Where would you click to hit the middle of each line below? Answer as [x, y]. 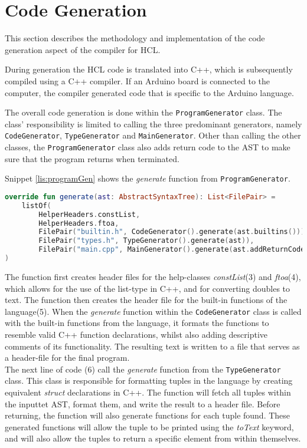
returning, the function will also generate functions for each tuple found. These [148, 415]
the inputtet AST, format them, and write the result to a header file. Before [143, 403]
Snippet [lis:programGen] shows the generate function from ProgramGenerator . [148, 178]
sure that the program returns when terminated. [92, 158]
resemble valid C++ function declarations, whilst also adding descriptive [136, 334]
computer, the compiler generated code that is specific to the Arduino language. [149, 92]
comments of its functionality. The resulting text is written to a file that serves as [152, 346]
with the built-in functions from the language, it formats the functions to [137, 323]
